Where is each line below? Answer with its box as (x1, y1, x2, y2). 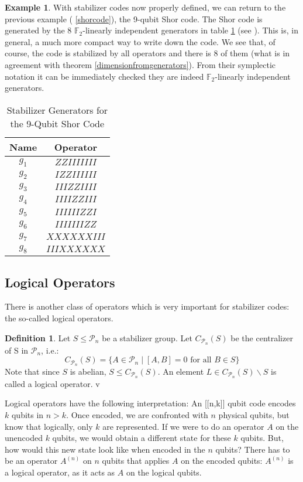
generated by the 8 (5, 24, 72, 36)
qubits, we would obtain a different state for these (52, 432, 231, 444)
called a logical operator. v (5, 377, 100, 389)
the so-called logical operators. (5, 312, 113, 324)
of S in (5, 344, 29, 356)
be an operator (5, 454, 58, 467)
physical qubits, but (218, 409, 290, 420)
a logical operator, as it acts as (5, 466, 115, 478)
